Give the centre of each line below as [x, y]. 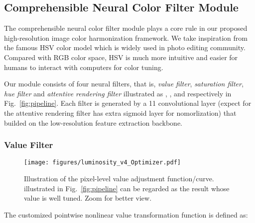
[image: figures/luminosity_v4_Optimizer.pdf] [102, 163]
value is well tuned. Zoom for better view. [88, 198]
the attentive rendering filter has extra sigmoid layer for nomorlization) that [120, 112]
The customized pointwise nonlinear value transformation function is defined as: [126, 214]
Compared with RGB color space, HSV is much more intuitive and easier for [121, 57]
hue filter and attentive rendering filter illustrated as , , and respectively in [118, 93]
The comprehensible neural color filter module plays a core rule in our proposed [126, 28]
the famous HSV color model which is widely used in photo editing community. [125, 47]
